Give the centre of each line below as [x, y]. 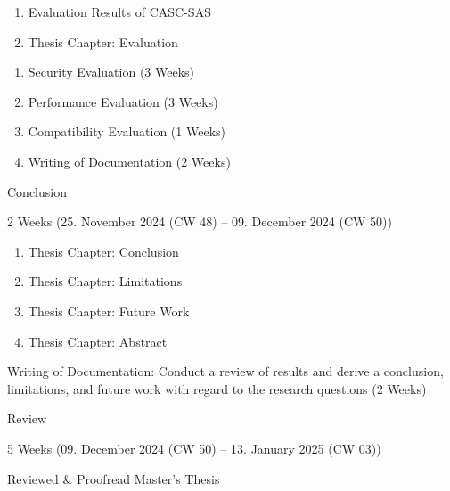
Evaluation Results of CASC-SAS [119, 12]
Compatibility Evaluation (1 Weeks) [127, 131]
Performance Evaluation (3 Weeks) [123, 101]
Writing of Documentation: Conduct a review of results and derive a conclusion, [225, 371]
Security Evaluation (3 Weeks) [111, 72]
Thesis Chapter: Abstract [98, 341]
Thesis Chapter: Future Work [109, 311]
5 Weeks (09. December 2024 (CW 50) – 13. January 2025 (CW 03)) [194, 448]
